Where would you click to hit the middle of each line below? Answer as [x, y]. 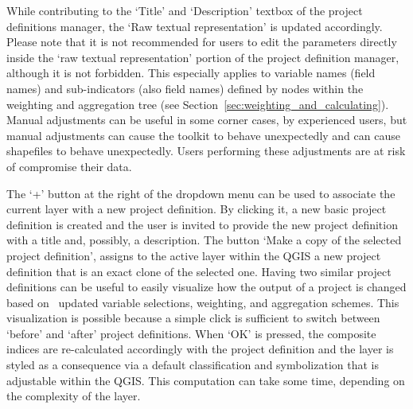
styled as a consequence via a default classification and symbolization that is [193, 365]
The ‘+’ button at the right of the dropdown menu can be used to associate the [201, 193]
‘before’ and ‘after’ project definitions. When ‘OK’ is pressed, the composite [191, 333]
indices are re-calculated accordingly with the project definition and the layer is [200, 349]
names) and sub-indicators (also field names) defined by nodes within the [185, 88]
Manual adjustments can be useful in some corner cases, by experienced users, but [207, 120]
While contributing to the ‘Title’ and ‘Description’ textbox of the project [185, 10]
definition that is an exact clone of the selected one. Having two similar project [199, 271]
